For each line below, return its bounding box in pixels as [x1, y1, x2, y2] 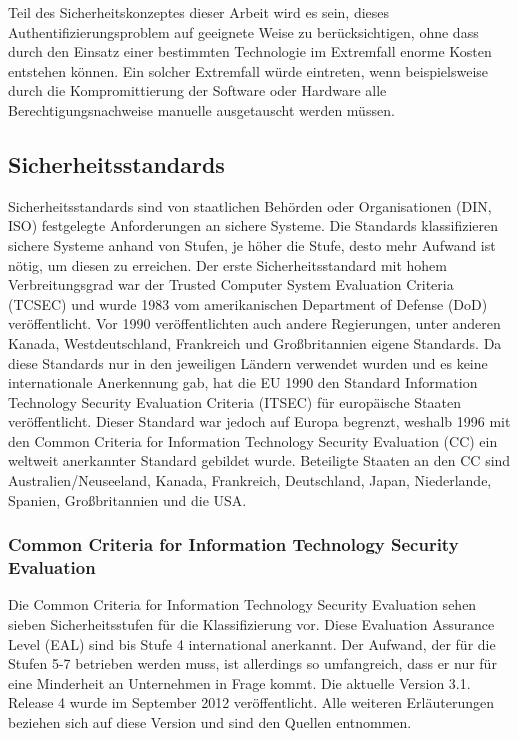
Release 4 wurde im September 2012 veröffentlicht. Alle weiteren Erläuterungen [8, 692, 494, 713]
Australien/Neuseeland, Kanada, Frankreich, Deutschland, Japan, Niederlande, [8, 470, 492, 491]
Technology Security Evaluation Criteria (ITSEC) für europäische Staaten [8, 391, 461, 412]
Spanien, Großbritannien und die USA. [8, 489, 247, 510]
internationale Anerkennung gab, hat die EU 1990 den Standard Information [8, 372, 478, 393]
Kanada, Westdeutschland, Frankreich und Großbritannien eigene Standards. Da [8, 332, 502, 353]
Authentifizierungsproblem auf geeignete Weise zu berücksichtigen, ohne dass [8, 21, 479, 42]
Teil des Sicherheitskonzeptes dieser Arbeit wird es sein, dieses [8, 2, 390, 22]
